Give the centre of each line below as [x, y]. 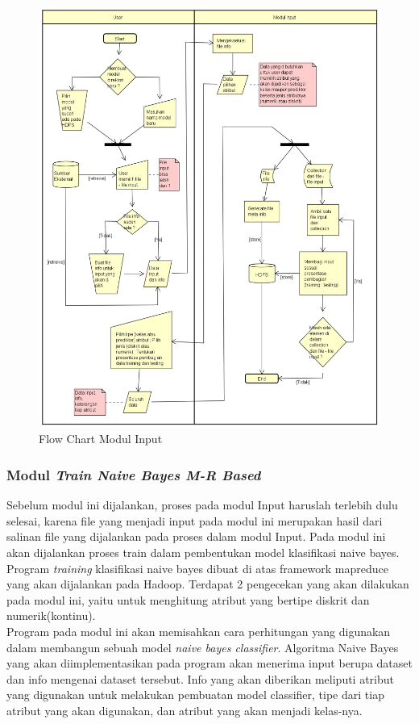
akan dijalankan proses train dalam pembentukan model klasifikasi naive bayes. [203, 552]
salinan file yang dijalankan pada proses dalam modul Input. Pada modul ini [196, 536]
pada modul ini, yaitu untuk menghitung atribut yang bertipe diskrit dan [188, 599]
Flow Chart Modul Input [101, 439]
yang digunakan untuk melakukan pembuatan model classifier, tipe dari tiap [195, 695]
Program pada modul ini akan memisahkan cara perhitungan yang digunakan [199, 631]
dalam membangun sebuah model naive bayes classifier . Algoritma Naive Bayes [203, 647]
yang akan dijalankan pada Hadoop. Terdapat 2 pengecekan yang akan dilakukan [208, 584]
